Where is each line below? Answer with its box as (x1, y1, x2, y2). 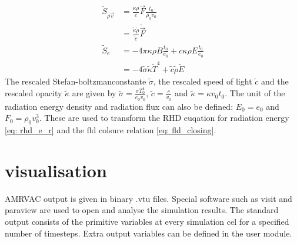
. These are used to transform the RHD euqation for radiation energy (39, 112, 289, 124)
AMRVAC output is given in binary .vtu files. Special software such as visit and (5, 192, 292, 204)
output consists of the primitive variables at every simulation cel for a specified (5, 215, 289, 228)
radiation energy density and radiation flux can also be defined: (5, 100, 233, 112)
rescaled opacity (5, 87, 62, 99)
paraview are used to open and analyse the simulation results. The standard (5, 204, 279, 216)
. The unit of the (225, 87, 285, 99)
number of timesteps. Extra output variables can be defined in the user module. (5, 227, 292, 239)
